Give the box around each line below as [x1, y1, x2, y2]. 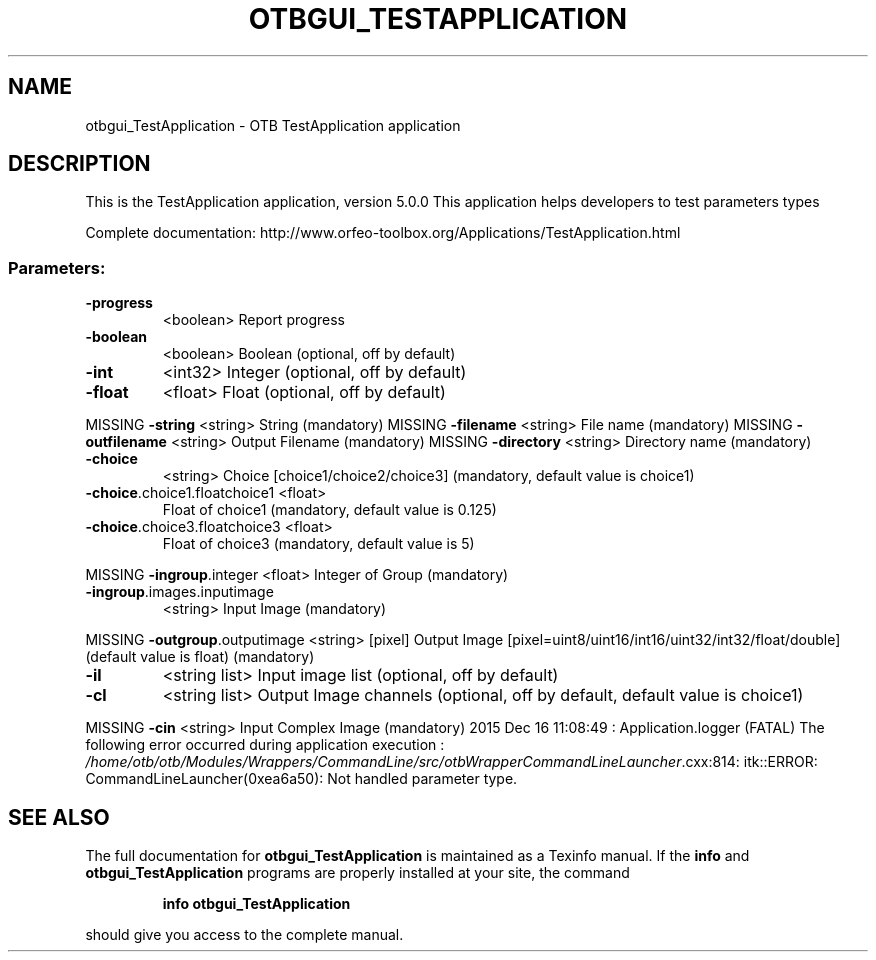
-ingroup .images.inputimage [85, 583, 274, 601]
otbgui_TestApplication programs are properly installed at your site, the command [85, 864, 630, 882]
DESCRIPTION [8, 151, 151, 177]
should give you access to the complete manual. [85, 926, 404, 944]
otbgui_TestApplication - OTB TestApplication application [85, 116, 461, 134]
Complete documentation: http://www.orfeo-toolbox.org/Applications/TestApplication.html [85, 224, 681, 242]
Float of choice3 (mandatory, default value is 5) [162, 535, 475, 553]
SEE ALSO [8, 804, 110, 830]
